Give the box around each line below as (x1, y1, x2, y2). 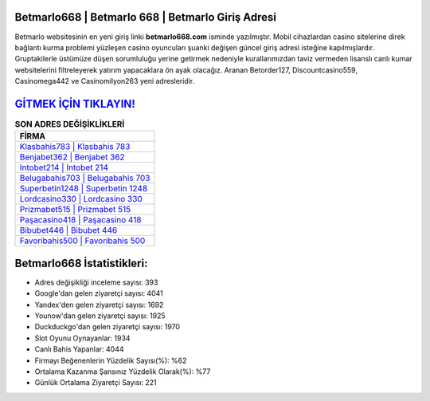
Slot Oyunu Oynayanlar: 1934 (34, 333, 131, 343)
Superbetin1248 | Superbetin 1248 (19, 183, 148, 195)
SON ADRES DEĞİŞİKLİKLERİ (14, 119, 125, 130)
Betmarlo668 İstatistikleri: (14, 256, 148, 270)
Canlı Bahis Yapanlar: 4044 (34, 344, 124, 354)
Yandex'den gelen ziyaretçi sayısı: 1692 (34, 300, 164, 309)
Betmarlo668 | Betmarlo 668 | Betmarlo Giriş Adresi (14, 10, 276, 24)
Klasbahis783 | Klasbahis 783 (19, 141, 131, 152)
